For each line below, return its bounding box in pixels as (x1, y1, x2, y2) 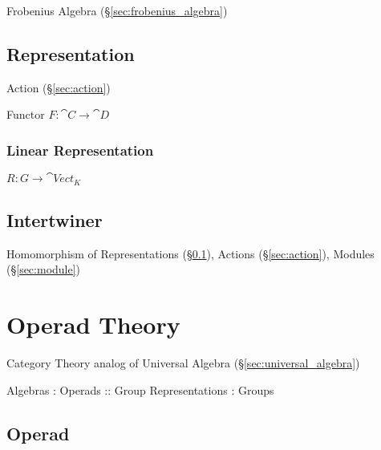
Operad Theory (6, 308, 180, 341)
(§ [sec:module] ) (6, 261, 81, 278)
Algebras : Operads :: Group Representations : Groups (6, 381, 274, 398)
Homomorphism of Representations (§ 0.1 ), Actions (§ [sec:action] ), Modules (6, 245, 375, 261)
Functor (6, 106, 45, 123)
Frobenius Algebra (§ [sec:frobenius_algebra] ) (6, 2, 228, 18)
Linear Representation (6, 140, 154, 160)
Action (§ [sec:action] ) (6, 79, 111, 95)
